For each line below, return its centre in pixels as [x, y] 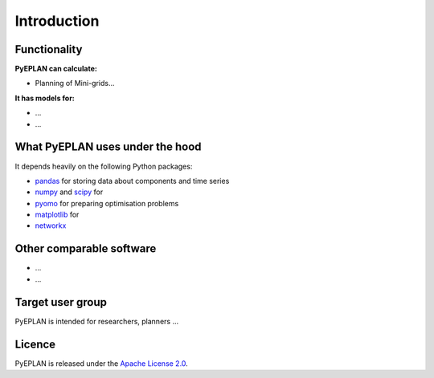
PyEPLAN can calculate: [56, 69]
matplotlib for [57, 215]
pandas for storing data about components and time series [132, 181]
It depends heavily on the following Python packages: [104, 166]
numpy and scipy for [69, 192]
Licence [35, 344]
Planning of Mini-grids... [75, 83]
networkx [51, 226]
